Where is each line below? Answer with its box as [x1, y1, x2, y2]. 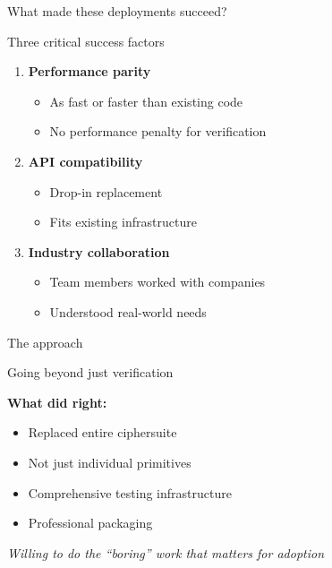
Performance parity [28, 62, 151, 81]
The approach [7, 332, 83, 351]
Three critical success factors [7, 31, 165, 50]
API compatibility [28, 151, 143, 170]
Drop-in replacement [49, 182, 163, 201]
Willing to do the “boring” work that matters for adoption [7, 543, 325, 562]
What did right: [7, 392, 107, 411]
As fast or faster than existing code [49, 91, 243, 110]
